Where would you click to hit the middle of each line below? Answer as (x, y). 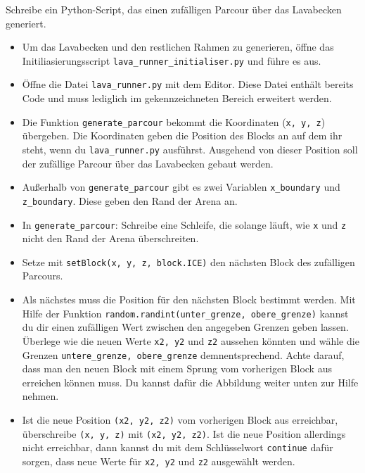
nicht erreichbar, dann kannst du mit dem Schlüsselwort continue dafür (178, 447)
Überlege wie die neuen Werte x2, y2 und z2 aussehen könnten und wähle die (191, 340)
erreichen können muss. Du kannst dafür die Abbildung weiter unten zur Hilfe (190, 382)
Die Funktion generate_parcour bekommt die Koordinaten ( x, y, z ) (174, 121)
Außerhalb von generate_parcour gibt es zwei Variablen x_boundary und (181, 187)
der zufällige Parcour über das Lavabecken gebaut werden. (148, 163)
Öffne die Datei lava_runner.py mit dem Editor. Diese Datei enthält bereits (188, 84)
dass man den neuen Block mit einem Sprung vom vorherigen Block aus (177, 368)
